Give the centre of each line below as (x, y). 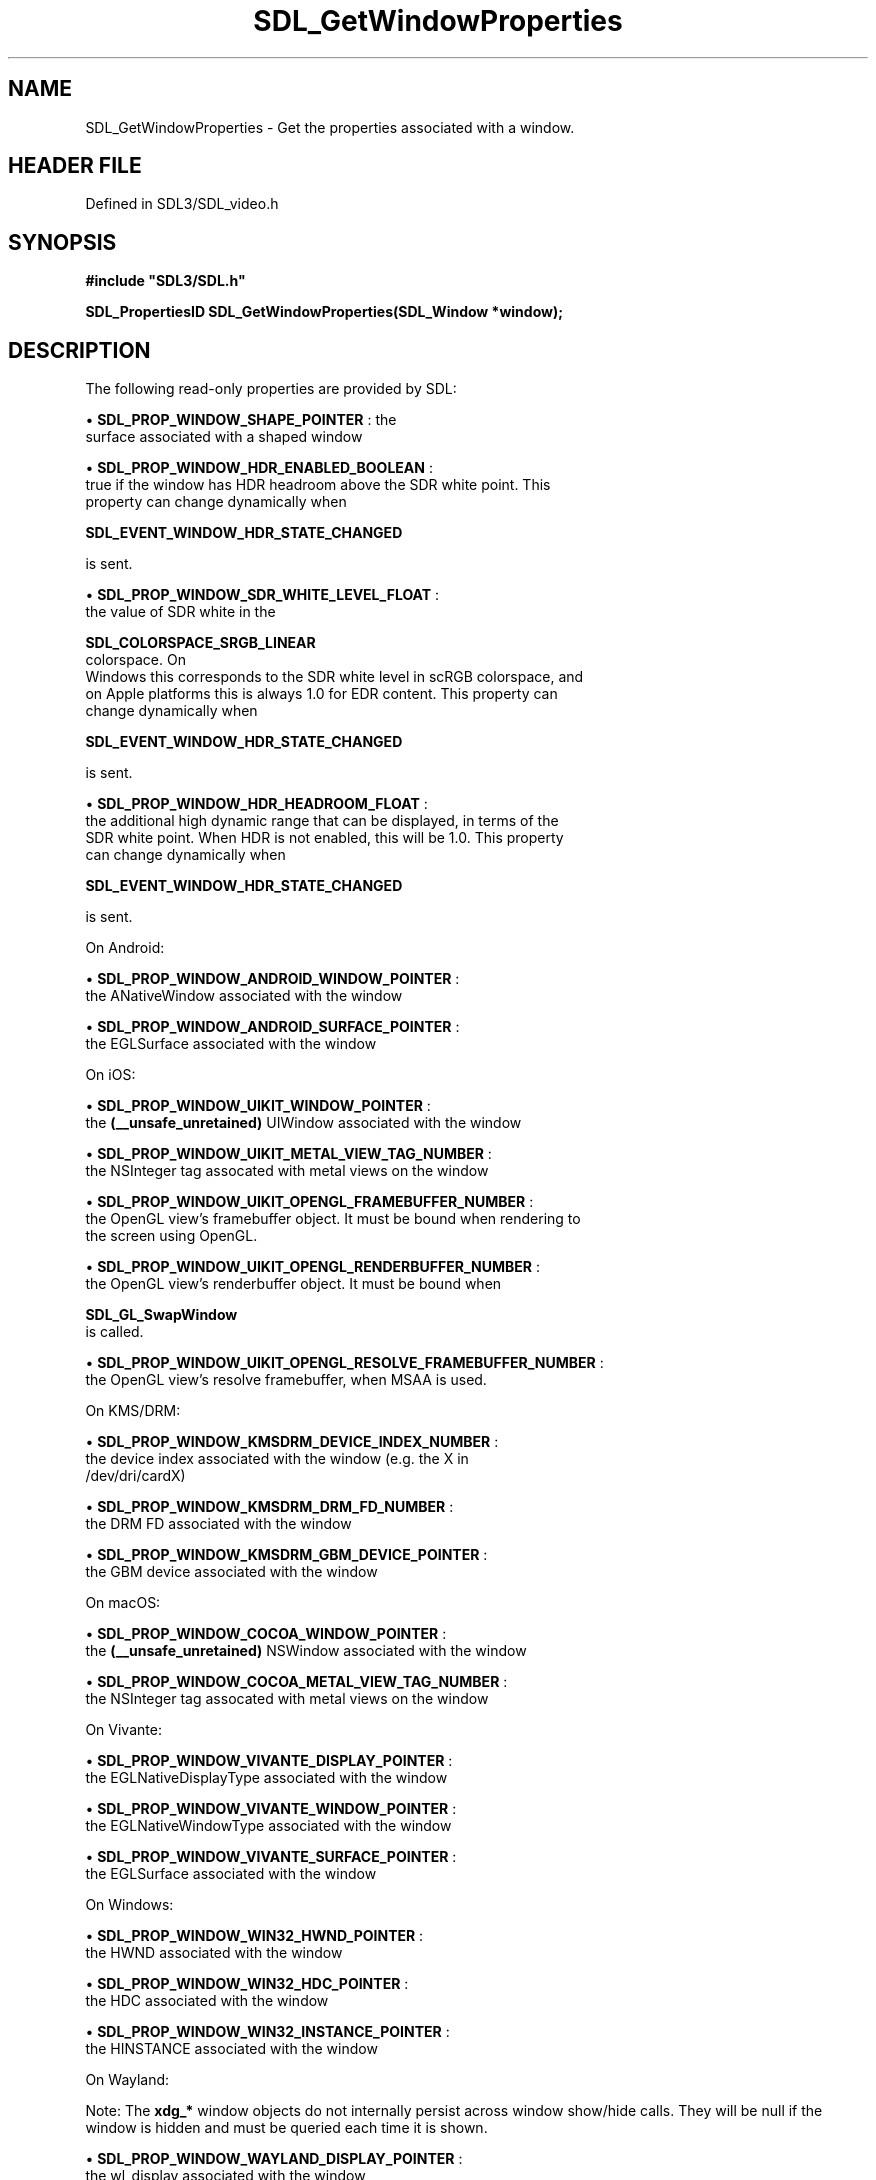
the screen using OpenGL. (171, 1236)
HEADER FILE (75, 166)
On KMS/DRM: (133, 1411)
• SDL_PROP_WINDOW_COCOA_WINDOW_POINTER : (266, 1634)
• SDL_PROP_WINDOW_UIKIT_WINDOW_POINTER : (258, 1106)
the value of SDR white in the (180, 612)
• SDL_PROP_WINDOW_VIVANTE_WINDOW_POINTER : (271, 1809)
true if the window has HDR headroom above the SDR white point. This (318, 485)
